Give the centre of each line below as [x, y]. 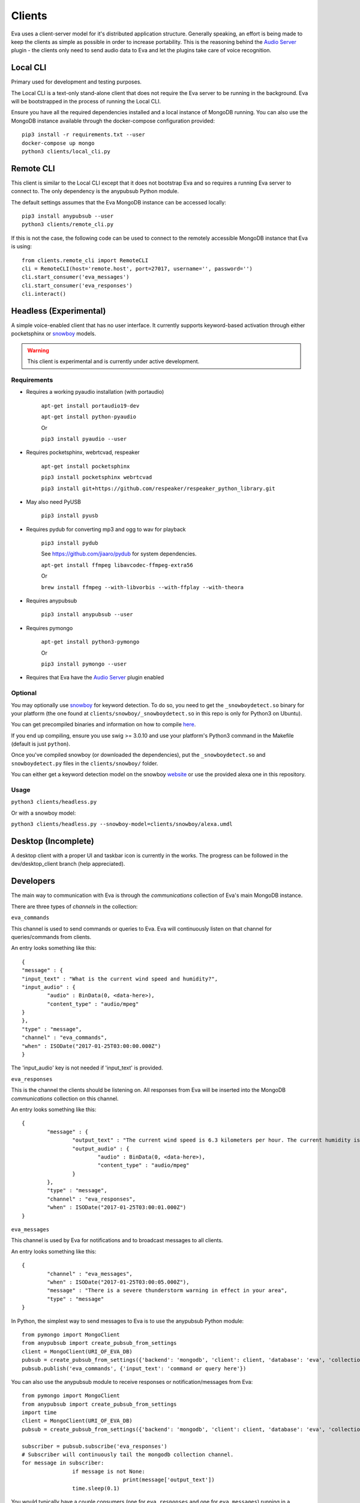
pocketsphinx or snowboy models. [54, 334]
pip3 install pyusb [70, 516]
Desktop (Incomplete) [52, 841]
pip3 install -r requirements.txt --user [83, 135]
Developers [33, 881]
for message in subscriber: [63, 1463]
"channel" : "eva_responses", [91, 1199]
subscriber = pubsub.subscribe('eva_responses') [94, 1446]
